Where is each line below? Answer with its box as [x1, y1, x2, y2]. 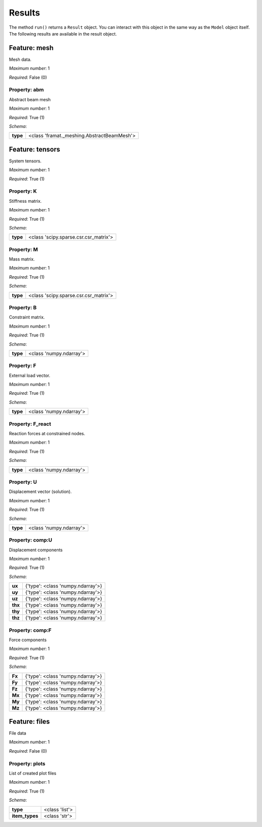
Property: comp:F [9, 627, 52, 633]
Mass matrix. [9, 256, 35, 262]
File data [9, 730, 27, 736]
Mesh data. [9, 56, 32, 62]
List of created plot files [9, 770, 57, 776]
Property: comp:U [9, 537, 52, 544]
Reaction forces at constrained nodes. [9, 431, 85, 437]
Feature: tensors [9, 145, 60, 153]
